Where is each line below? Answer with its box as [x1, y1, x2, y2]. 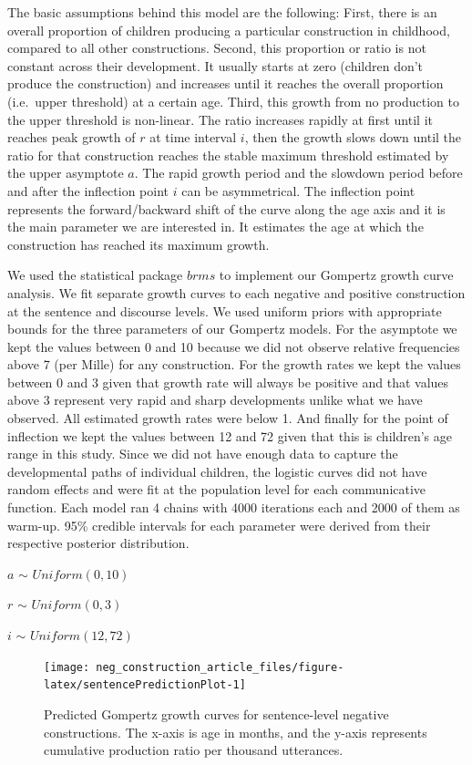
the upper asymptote [7, 163, 124, 182]
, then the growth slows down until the [244, 128, 462, 147]
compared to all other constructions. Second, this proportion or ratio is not [7, 38, 426, 57]
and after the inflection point [7, 181, 169, 200]
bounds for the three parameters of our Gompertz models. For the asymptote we [7, 319, 457, 338]
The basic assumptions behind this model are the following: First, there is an [7, 3, 437, 21]
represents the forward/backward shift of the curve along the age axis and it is [7, 199, 446, 218]
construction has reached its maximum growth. [7, 234, 270, 253]
